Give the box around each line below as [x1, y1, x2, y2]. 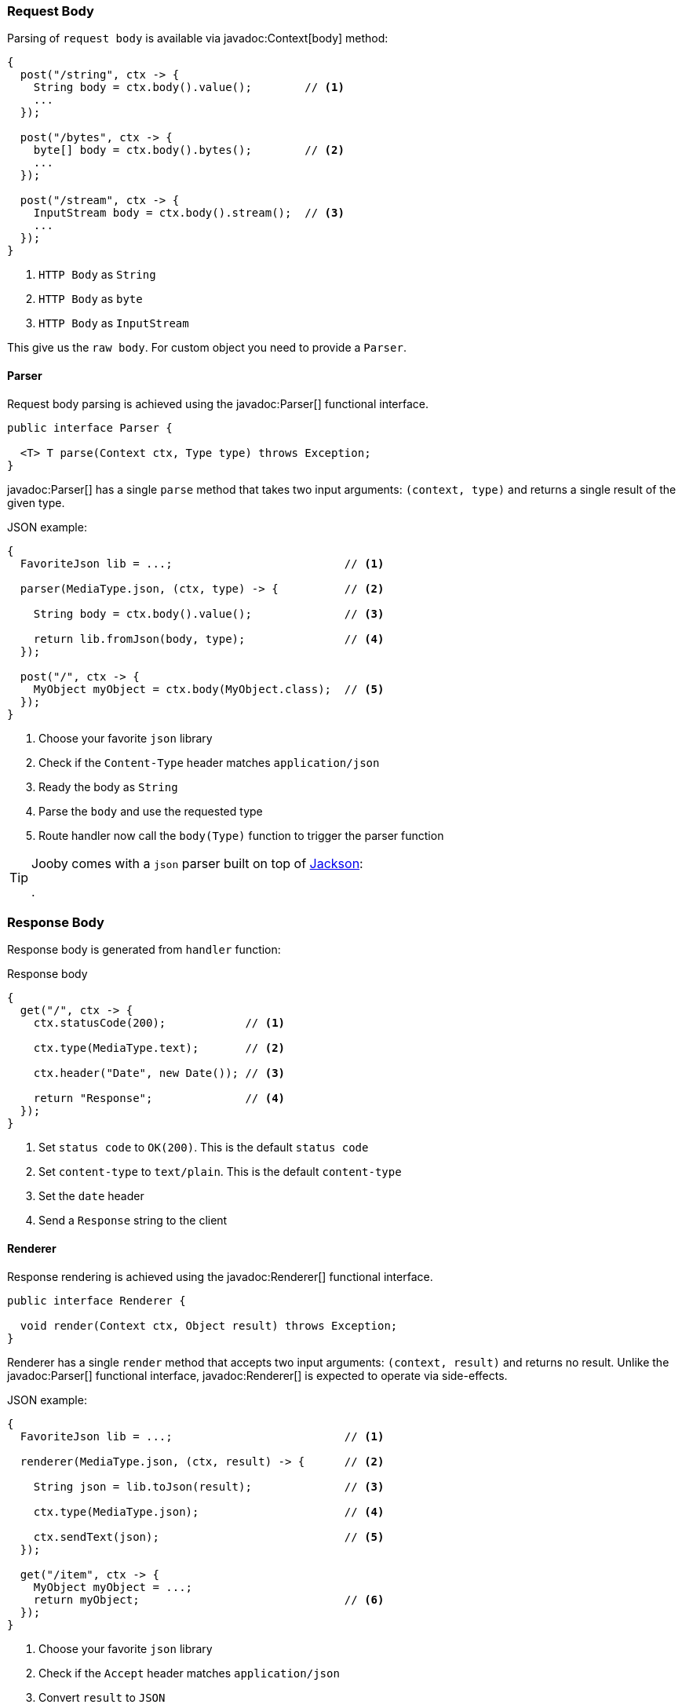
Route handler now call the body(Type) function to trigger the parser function [38, 828, 444, 842]
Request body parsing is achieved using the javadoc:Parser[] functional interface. [7, 396, 429, 411]
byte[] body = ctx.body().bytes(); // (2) [33, 144, 345, 157]
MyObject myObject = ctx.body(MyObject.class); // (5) [33, 682, 385, 695]
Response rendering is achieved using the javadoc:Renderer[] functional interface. [7, 1269, 433, 1283]
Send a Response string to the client [38, 1213, 228, 1228]
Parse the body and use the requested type [38, 804, 263, 818]
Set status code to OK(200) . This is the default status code [38, 1140, 369, 1155]
